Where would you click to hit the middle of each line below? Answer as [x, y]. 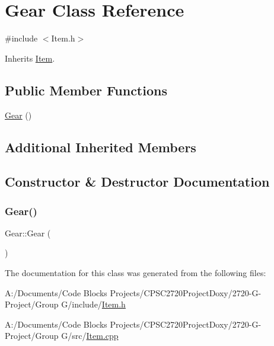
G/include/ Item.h [93, 304]
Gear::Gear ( [28, 233]
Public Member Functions [86, 90]
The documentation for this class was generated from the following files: [136, 273]
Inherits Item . [30, 58]
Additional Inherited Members [101, 147]
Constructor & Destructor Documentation [137, 182]
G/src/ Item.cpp [90, 336]
